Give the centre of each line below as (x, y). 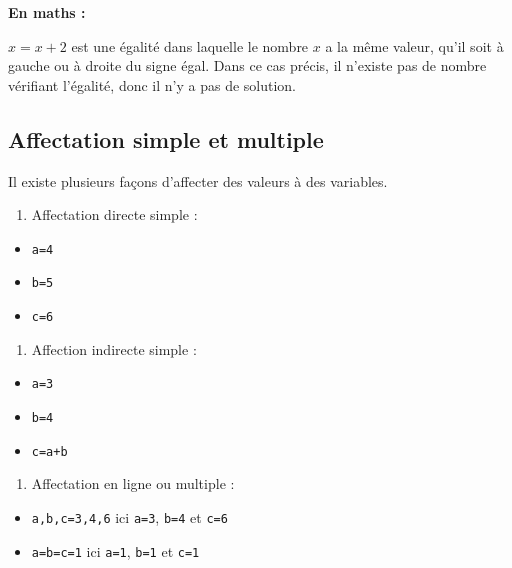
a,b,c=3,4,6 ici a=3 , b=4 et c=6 (129, 516)
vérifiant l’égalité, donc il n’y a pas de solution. (152, 84)
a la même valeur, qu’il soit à (414, 45)
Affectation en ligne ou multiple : (133, 483)
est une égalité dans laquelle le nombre (190, 45)
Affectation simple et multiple (166, 138)
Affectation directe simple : (114, 214)
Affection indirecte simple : (114, 348)
